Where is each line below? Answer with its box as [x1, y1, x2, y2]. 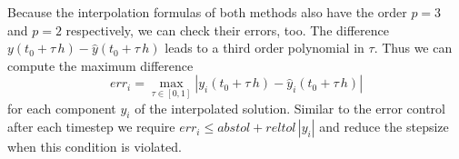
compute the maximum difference [7, 55, 194, 75]
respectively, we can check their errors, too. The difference [65, 20, 389, 39]
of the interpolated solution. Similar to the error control [135, 98, 445, 117]
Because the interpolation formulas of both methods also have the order [7, 3, 407, 21]
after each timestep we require [7, 117, 175, 136]
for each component [7, 98, 116, 117]
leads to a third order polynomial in [165, 38, 364, 57]
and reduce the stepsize [319, 117, 449, 136]
